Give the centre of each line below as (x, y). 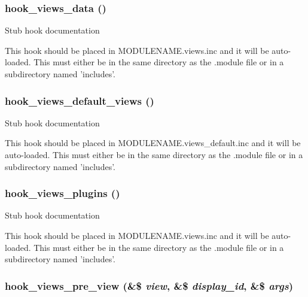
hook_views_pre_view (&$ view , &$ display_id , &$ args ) (149, 285)
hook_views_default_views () (80, 100)
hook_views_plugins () (62, 193)
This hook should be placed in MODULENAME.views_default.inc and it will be (153, 143)
